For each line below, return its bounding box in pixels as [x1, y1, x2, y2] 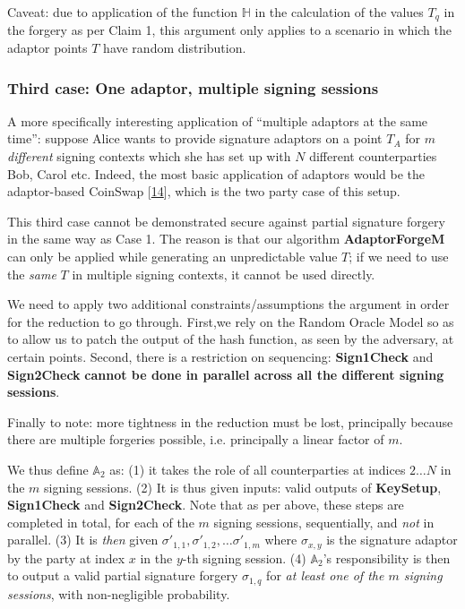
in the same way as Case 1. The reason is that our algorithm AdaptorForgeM [7, 229, 445, 248]
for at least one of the [266, 566, 384, 585]
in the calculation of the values [254, 3, 424, 21]
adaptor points [7, 39, 88, 57]
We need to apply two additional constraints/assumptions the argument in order [7, 295, 450, 313]
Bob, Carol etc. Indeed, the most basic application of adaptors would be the [7, 164, 426, 183]
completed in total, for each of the [7, 512, 194, 531]
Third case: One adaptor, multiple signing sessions [7, 76, 379, 99]
